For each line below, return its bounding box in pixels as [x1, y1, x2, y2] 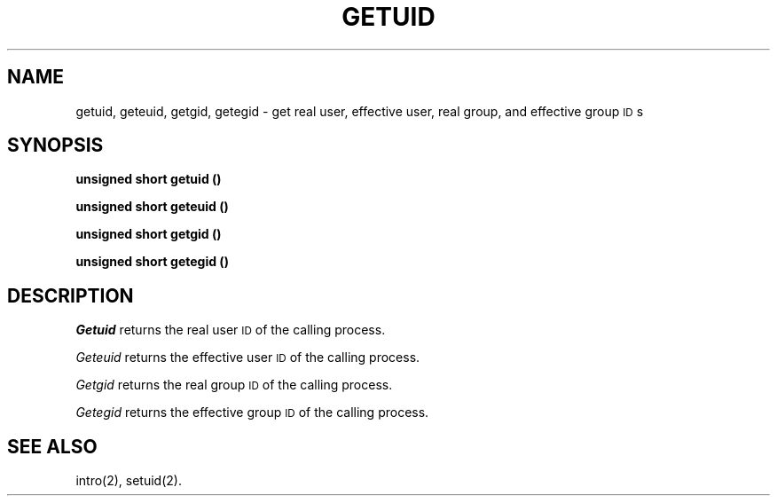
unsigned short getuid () [75, 171, 222, 187]
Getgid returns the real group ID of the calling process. [75, 377, 393, 393]
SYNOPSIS [7, 134, 104, 157]
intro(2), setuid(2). [75, 473, 182, 489]
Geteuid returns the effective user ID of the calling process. [75, 350, 420, 365]
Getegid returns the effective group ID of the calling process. [75, 405, 429, 420]
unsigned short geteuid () [75, 199, 229, 215]
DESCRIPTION [7, 284, 134, 307]
